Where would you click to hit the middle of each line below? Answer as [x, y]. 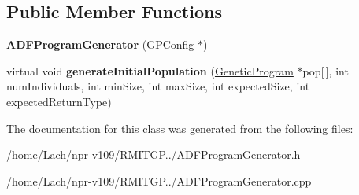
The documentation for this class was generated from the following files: [180, 128]
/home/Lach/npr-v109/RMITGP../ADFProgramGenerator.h [154, 155]
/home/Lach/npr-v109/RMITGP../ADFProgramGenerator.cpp [159, 180]
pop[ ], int [326, 70]
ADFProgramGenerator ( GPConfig [100, 44]
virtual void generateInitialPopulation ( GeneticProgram [150, 70]
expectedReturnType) [59, 101]
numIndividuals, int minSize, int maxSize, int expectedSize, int [158, 86]
